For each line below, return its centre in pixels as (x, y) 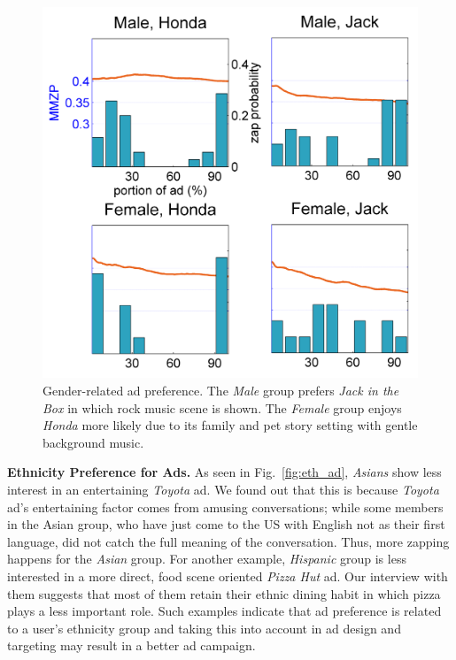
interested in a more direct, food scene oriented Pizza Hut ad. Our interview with (228, 576)
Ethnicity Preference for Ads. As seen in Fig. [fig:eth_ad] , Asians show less (224, 472)
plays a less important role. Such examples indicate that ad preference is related (224, 611)
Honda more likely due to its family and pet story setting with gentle (230, 425)
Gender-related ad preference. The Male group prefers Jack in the (221, 391)
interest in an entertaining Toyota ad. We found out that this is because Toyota (223, 489)
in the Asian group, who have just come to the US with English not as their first (226, 524)
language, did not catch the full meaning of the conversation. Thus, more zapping (228, 541)
